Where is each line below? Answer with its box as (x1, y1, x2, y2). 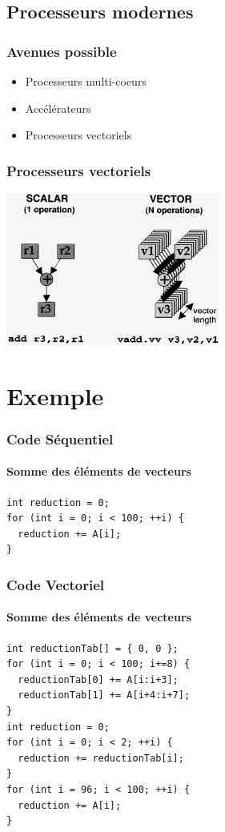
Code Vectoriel (6, 574, 105, 594)
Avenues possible (6, 41, 117, 61)
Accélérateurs (25, 99, 91, 116)
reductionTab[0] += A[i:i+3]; (18, 673, 179, 685)
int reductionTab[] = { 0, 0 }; (6, 642, 179, 654)
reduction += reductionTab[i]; (18, 752, 184, 764)
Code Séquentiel (6, 428, 114, 448)
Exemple (6, 379, 104, 412)
